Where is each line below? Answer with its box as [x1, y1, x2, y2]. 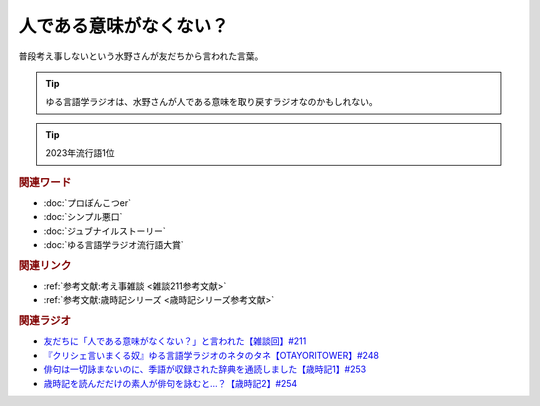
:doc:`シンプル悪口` [43, 211, 123, 223]
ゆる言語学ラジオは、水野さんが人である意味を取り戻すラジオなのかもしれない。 [45, 96, 379, 108]
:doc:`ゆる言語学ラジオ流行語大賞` [43, 238, 184, 250]
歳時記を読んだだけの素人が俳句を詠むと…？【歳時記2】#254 [43, 377, 298, 389]
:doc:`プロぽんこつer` [43, 196, 132, 209]
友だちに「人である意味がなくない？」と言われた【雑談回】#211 [43, 335, 307, 347]
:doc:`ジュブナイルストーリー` [43, 225, 167, 237]
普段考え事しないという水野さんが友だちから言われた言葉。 [18, 50, 264, 62]
